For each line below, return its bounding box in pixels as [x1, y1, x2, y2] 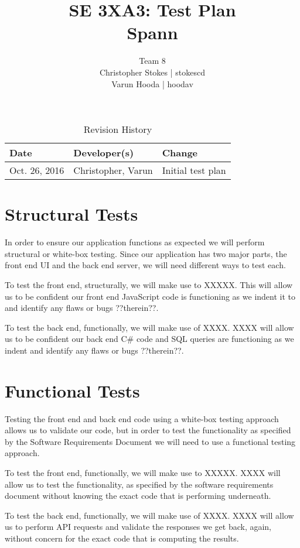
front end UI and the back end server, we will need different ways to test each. [5, 259, 286, 271]
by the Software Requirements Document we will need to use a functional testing [5, 435, 296, 447]
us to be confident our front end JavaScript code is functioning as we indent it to [5, 290, 296, 302]
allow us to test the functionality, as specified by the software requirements [5, 478, 274, 490]
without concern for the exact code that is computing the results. [5, 532, 239, 544]
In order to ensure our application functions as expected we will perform [5, 236, 265, 248]
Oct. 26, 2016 [9, 163, 64, 177]
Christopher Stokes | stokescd [99, 66, 206, 78]
